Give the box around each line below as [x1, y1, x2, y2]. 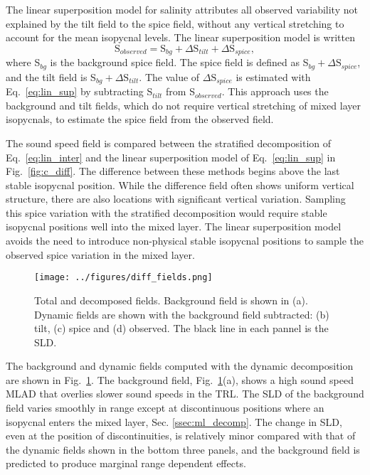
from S [166, 84, 195, 99]
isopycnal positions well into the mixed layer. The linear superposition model [6, 219, 342, 234]
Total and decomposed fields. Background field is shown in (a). [34, 292, 308, 307]
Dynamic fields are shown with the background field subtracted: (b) [34, 306, 329, 321]
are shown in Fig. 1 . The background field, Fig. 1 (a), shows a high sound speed [6, 372, 354, 387]
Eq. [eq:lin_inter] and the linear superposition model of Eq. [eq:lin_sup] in [6, 149, 336, 164]
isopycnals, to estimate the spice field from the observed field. [6, 112, 274, 127]
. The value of [139, 69, 200, 84]
